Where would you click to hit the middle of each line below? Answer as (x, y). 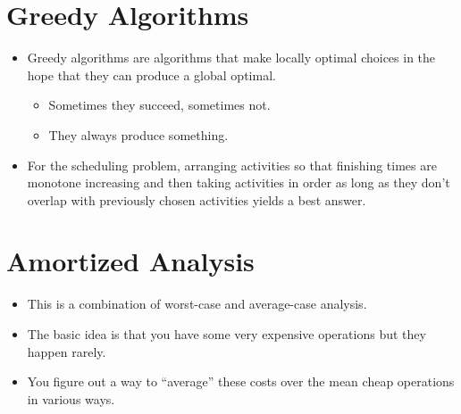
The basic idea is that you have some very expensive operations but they (226, 334)
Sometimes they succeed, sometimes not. (159, 105)
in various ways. (71, 398)
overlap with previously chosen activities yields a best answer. (197, 199)
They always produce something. (138, 134)
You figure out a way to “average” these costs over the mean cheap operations (241, 381)
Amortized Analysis (130, 261)
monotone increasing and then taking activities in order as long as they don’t (239, 182)
